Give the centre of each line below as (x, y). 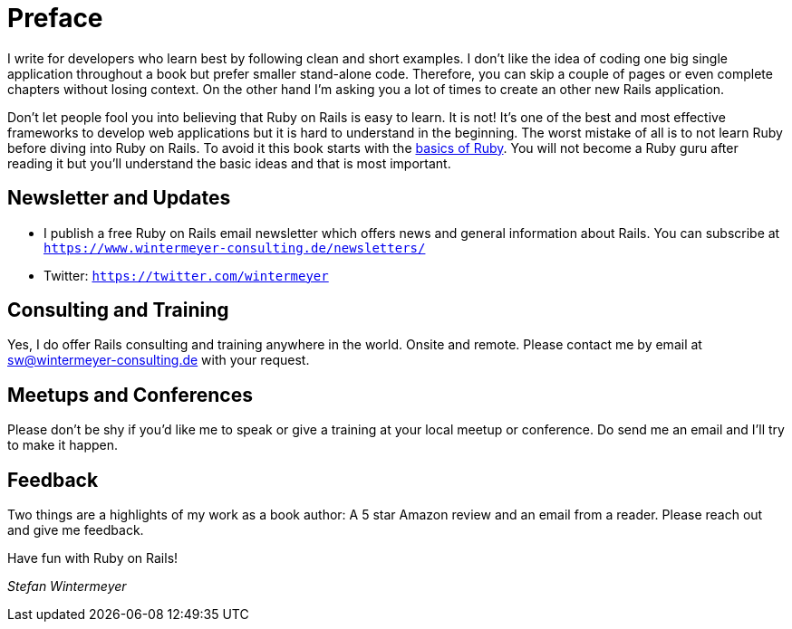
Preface (55, 18)
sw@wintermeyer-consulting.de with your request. (159, 360)
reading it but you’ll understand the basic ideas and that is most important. (229, 163)
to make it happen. (63, 445)
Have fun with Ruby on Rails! (93, 558)
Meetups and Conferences (130, 395)
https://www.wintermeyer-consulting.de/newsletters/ (235, 248)
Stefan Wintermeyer (67, 586)
